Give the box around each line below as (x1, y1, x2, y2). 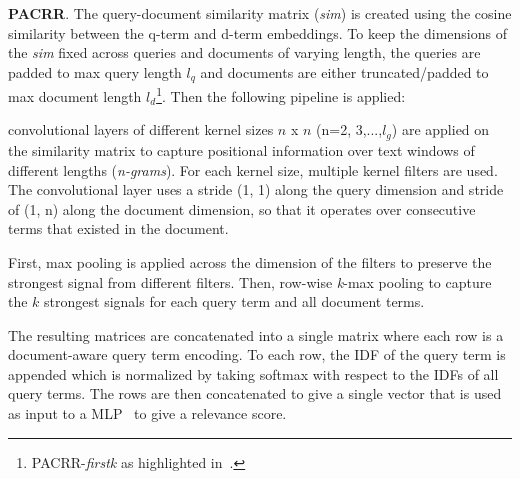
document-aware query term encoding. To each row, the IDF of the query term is (8, 344, 506, 365)
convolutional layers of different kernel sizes (8, 119, 274, 140)
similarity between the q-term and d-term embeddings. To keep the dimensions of (8, 22, 507, 43)
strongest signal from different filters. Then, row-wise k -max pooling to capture (8, 271, 492, 292)
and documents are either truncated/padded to (200, 61, 489, 82)
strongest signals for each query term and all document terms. (44, 291, 425, 312)
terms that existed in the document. (8, 218, 229, 239)
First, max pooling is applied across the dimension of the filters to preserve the (8, 251, 492, 272)
